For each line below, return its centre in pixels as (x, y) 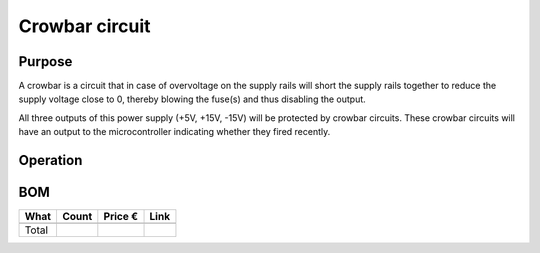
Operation (50, 160)
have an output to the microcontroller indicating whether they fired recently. (174, 132)
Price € (121, 217)
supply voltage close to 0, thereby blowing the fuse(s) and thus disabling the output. (192, 99)
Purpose (45, 61)
